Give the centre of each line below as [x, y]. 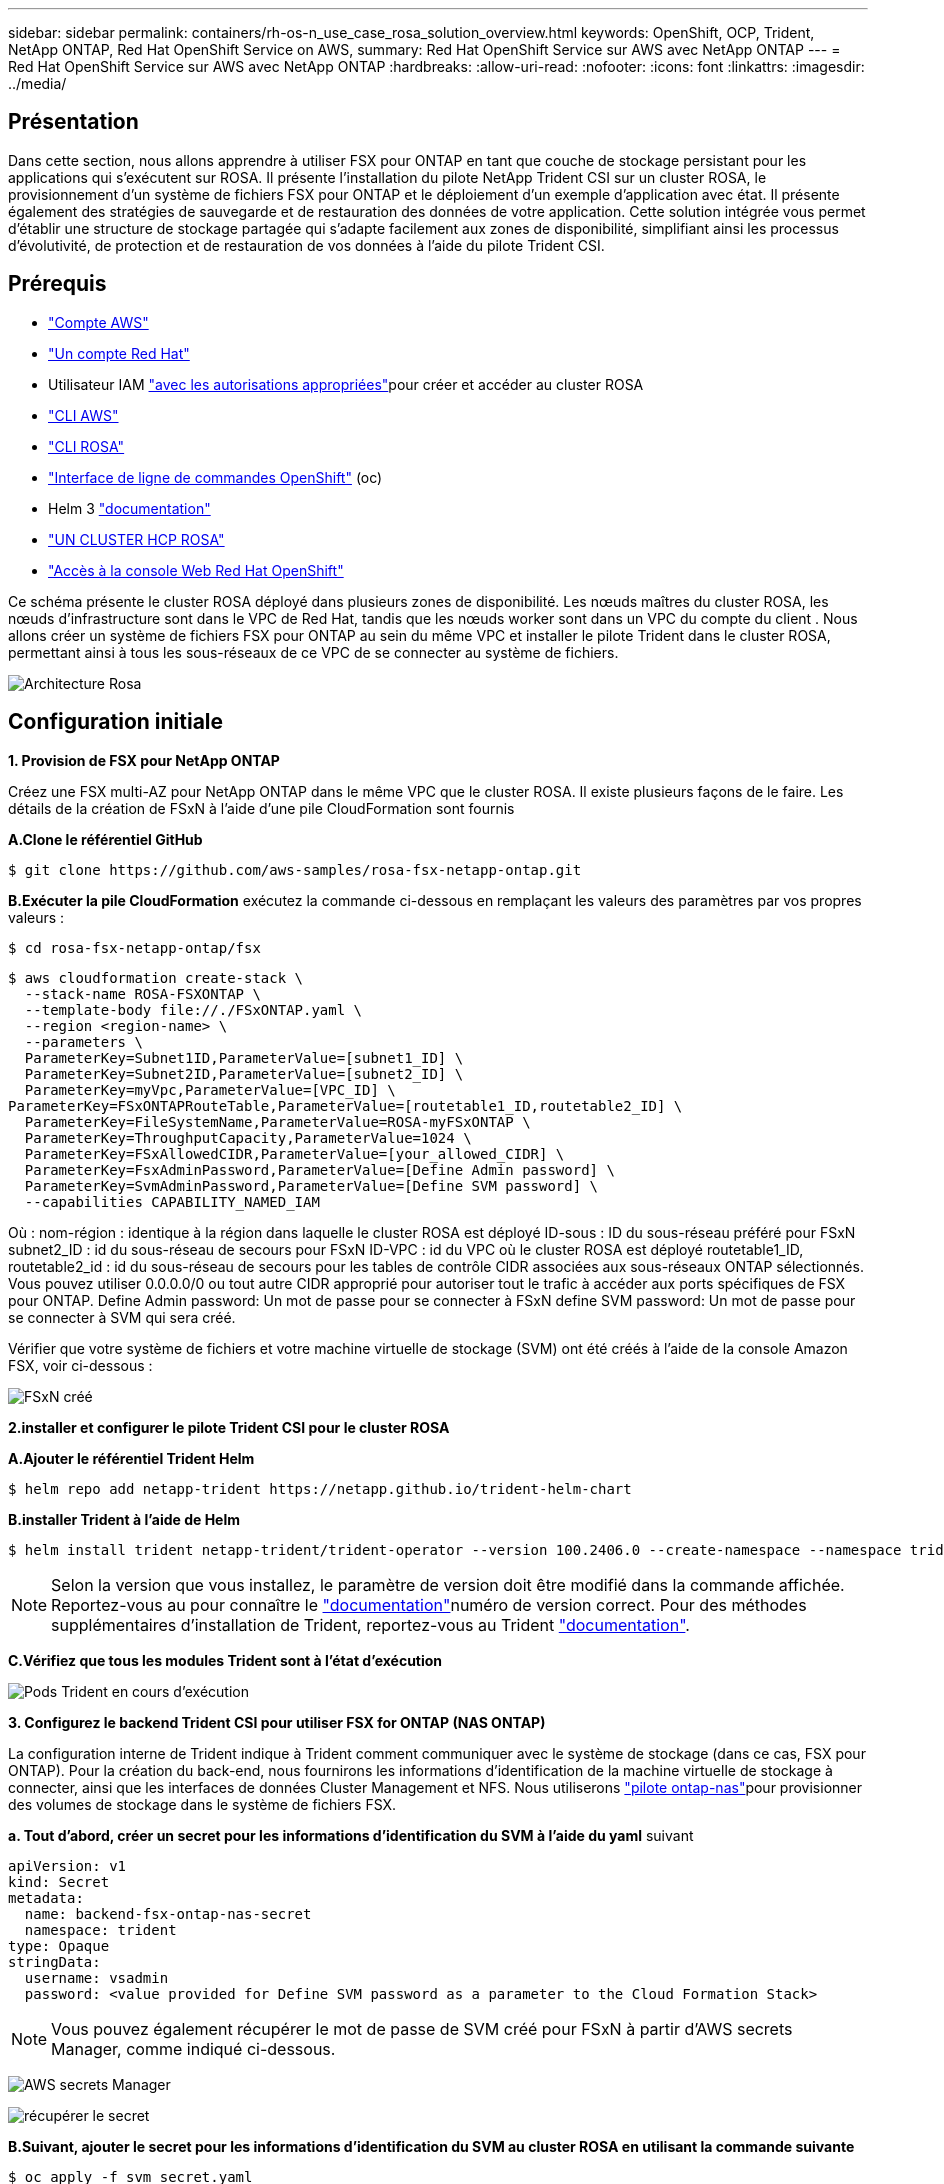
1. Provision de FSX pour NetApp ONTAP [144, 760]
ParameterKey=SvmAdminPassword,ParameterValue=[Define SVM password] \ [311, 1185]
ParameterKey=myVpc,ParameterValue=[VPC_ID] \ [210, 1089]
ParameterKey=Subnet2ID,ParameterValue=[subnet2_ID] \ [244, 1073]
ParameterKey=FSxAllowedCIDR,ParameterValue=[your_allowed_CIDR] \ [294, 1153]
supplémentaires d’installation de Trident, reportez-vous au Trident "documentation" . [370, 1624]
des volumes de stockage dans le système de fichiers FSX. [202, 1804]
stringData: [54, 1961]
